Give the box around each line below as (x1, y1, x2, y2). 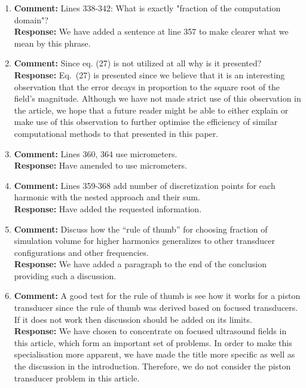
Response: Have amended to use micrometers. (14, 159, 187, 172)
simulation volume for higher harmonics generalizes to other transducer (14, 234, 275, 247)
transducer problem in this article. (14, 371, 140, 384)
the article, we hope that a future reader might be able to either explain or (14, 103, 289, 116)
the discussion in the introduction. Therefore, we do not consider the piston (14, 360, 291, 372)
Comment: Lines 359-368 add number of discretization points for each (14, 179, 276, 191)
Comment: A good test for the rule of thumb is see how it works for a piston (14, 289, 301, 302)
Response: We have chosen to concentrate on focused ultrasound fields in (14, 325, 287, 337)
